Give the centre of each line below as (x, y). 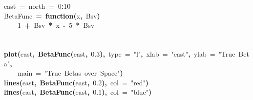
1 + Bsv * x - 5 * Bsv (56, 25)
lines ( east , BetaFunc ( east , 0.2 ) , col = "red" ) (76, 82)
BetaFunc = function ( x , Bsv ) (52, 15)
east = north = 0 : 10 (37, 6)
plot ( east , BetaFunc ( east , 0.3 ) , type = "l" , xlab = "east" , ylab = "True (120, 53)
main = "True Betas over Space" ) (70, 73)
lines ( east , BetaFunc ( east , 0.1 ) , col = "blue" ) (78, 92)
